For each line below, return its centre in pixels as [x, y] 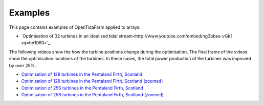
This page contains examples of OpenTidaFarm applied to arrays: [75, 27]
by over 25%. [22, 65]
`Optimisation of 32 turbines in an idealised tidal [69, 36]
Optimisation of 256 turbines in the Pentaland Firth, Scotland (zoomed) [92, 95]
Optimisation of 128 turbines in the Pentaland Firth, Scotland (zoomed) [92, 81]
